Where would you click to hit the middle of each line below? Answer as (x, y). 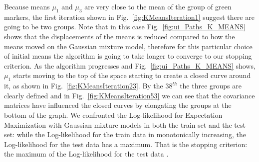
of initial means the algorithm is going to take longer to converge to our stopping (128, 56)
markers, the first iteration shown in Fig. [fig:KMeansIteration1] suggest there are (129, 17)
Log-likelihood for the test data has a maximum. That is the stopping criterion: (126, 144)
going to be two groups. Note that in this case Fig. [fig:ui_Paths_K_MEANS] (125, 27)
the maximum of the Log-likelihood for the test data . (86, 154)
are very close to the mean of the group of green (158, 6)
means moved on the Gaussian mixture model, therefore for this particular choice (128, 46)
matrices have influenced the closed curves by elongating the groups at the (118, 105)
